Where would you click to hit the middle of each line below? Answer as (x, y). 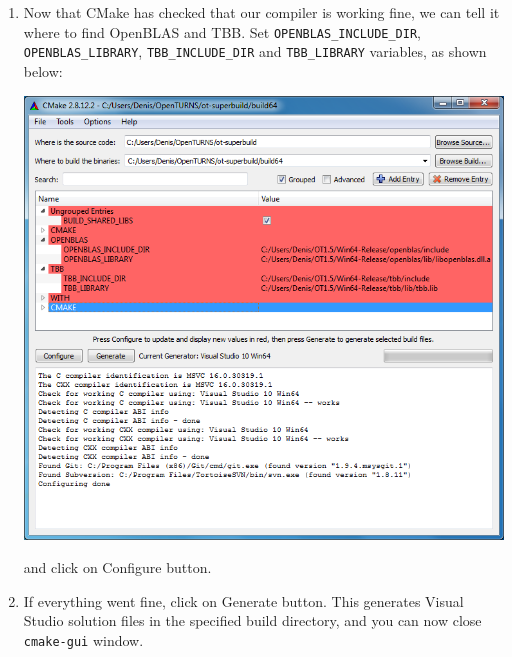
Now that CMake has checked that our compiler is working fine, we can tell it (261, 12)
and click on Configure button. (117, 567)
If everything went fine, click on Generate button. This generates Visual (243, 600)
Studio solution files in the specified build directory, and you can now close (252, 620)
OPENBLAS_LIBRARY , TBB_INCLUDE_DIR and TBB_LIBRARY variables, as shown (255, 51)
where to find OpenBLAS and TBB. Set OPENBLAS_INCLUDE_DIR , (222, 31)
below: (43, 70)
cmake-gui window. (83, 640)
